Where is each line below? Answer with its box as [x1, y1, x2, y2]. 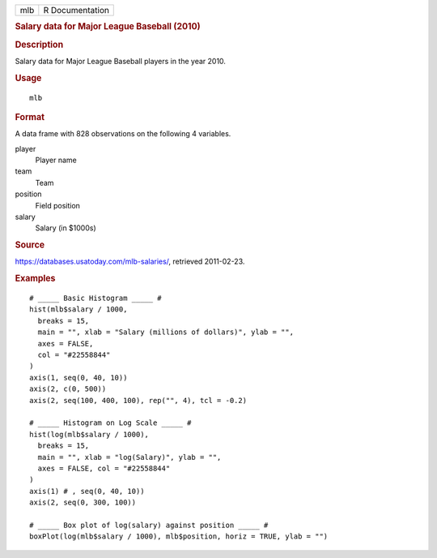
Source [15, 239, 45, 251]
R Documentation [43, 5, 109, 15]
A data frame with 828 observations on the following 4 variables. [15, 129, 231, 139]
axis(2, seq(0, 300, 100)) [29, 498, 137, 507]
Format [15, 111, 45, 122]
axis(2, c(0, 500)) [29, 384, 107, 393]
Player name [35, 155, 77, 165]
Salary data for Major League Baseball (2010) [15, 21, 202, 32]
